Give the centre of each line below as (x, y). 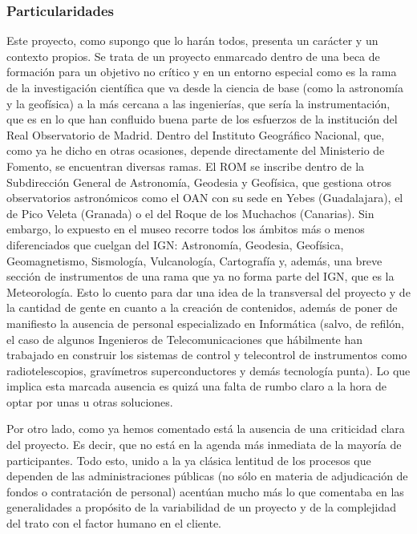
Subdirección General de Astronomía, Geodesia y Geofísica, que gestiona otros (199, 182)
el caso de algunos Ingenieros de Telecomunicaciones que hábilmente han (185, 339)
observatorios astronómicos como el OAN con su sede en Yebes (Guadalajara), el (205, 198)
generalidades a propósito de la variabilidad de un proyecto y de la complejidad (202, 507)
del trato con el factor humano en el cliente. (114, 523)
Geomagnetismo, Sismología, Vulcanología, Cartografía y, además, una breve (194, 260)
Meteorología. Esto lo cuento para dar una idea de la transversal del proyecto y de (208, 291)
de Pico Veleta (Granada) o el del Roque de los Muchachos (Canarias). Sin (190, 213)
